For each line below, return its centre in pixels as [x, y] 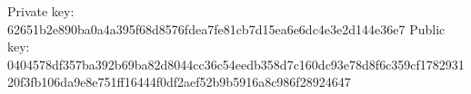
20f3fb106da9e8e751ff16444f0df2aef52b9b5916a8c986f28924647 [179, 82]
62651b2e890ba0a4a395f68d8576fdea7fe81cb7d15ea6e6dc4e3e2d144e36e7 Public [226, 28]
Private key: [41, 11]
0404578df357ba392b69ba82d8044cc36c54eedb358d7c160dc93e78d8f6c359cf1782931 [236, 64]
